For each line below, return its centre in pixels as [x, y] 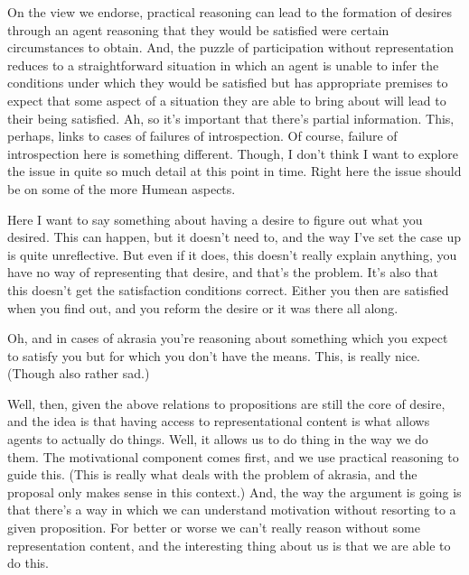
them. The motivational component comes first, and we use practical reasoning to [233, 456]
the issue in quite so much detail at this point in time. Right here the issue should [234, 171]
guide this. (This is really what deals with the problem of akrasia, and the [212, 474]
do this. [28, 563]
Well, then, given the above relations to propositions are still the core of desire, [226, 403]
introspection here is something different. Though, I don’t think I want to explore [233, 153]
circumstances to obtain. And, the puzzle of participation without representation [230, 47]
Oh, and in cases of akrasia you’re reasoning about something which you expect [228, 338]
